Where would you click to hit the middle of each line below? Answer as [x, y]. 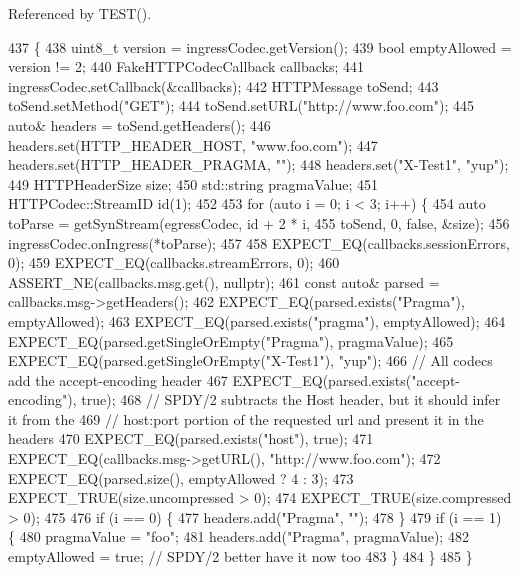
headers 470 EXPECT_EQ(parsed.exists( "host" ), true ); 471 [191, 438]
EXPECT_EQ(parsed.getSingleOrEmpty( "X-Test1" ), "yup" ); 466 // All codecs [250, 360]
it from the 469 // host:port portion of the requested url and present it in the [246, 418]
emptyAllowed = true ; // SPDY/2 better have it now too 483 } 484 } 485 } [240, 556]
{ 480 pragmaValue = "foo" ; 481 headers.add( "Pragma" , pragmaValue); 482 [238, 536]
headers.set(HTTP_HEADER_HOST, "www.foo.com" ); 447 [193, 144]
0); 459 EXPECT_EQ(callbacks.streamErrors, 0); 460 [174, 262]
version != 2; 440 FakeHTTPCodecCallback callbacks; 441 [186, 66]
